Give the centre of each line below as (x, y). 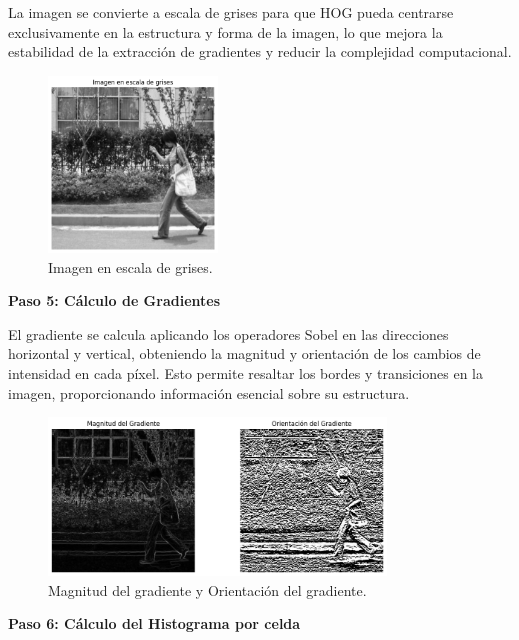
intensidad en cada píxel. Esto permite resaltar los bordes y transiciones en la (245, 373)
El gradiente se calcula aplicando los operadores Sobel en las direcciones (228, 333)
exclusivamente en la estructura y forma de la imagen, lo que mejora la (225, 31)
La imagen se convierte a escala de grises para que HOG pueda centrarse (231, 12)
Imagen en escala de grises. (130, 266)
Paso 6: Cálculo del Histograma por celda (154, 623)
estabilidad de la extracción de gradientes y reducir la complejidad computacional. (260, 51)
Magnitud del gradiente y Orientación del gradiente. (207, 589)
